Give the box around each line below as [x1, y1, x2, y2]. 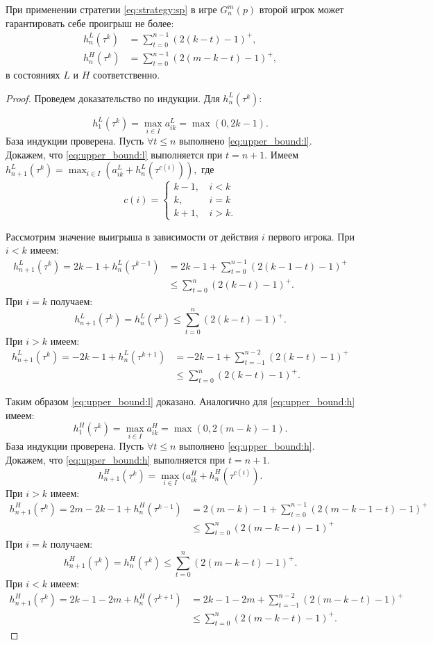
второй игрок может [259, 2, 344, 16]
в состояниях [6, 67, 60, 82]
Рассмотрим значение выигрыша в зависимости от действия [6, 229, 259, 243]
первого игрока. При [268, 229, 355, 243]
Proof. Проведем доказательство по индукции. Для [6, 90, 220, 105]
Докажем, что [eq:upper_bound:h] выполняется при [6, 452, 226, 467]
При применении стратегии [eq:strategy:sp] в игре [6, 2, 217, 16]
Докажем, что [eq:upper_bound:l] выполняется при [6, 147, 223, 161]
